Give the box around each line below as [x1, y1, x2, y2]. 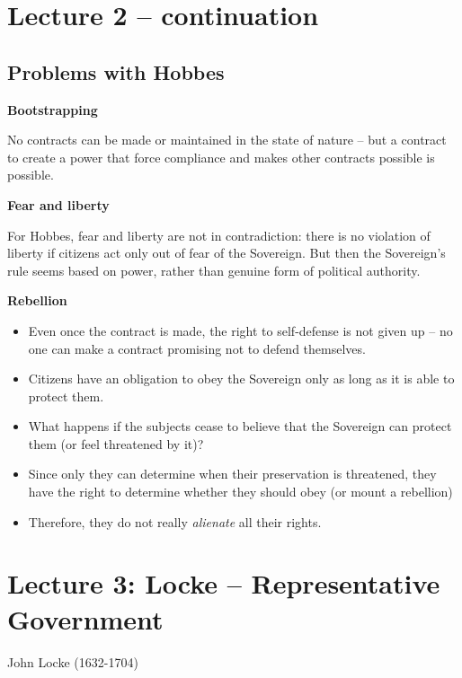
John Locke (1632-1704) [7, 652, 138, 671]
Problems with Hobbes [7, 57, 225, 85]
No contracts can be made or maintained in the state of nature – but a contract [7, 130, 447, 149]
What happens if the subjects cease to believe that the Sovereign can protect [28, 417, 452, 436]
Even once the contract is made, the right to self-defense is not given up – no [28, 321, 453, 339]
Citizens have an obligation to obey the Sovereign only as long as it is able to [28, 369, 455, 388]
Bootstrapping [7, 100, 98, 119]
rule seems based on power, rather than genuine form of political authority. [7, 260, 421, 279]
